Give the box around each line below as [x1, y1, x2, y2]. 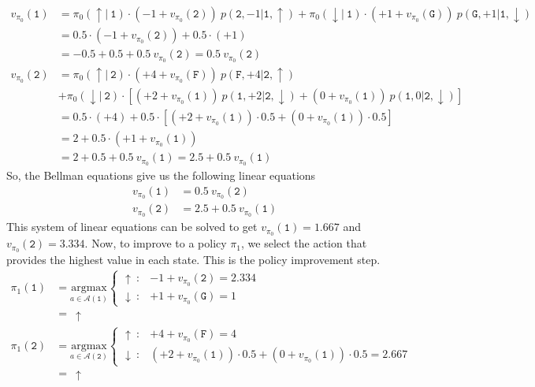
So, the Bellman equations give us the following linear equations [6, 166, 316, 183]
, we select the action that [241, 235, 367, 251]
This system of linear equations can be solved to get [6, 218, 258, 235]
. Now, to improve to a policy [84, 235, 227, 251]
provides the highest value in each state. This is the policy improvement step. [6, 251, 381, 268]
